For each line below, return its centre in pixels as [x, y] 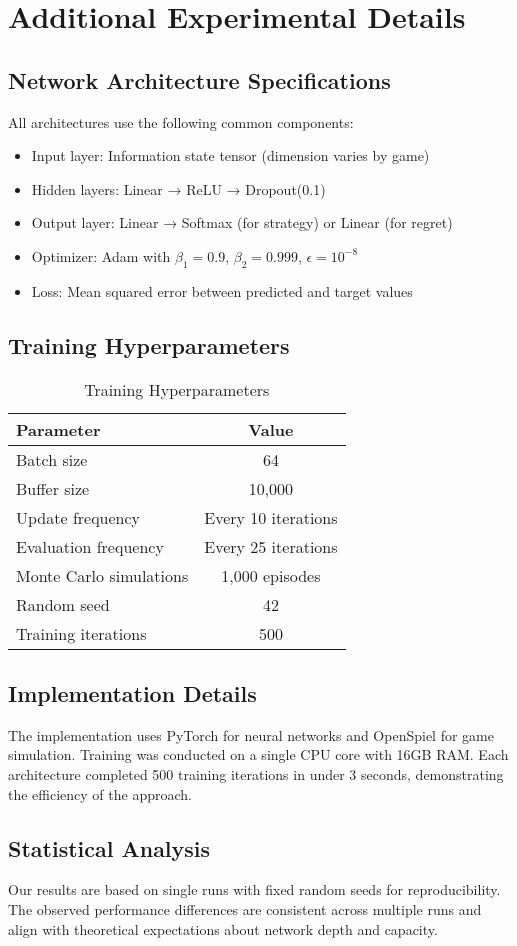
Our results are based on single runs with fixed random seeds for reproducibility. [254, 889]
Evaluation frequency [90, 546]
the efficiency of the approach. [100, 793]
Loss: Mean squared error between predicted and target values [222, 290]
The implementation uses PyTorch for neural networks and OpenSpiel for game [251, 734]
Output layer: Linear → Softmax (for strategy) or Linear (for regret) [242, 222]
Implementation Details [132, 692]
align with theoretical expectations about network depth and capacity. [223, 928]
